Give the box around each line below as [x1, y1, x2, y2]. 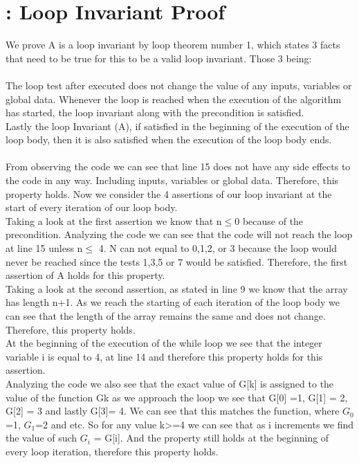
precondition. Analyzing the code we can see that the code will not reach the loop [6, 227, 353, 242]
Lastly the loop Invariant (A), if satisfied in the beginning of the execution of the [6, 118, 349, 133]
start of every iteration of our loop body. [6, 200, 178, 215]
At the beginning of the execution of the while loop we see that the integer [6, 336, 322, 350]
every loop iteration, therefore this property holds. [6, 444, 219, 458]
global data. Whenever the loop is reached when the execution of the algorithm [6, 91, 342, 106]
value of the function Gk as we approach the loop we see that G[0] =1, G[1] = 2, [6, 390, 348, 404]
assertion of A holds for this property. [6, 268, 165, 282]
